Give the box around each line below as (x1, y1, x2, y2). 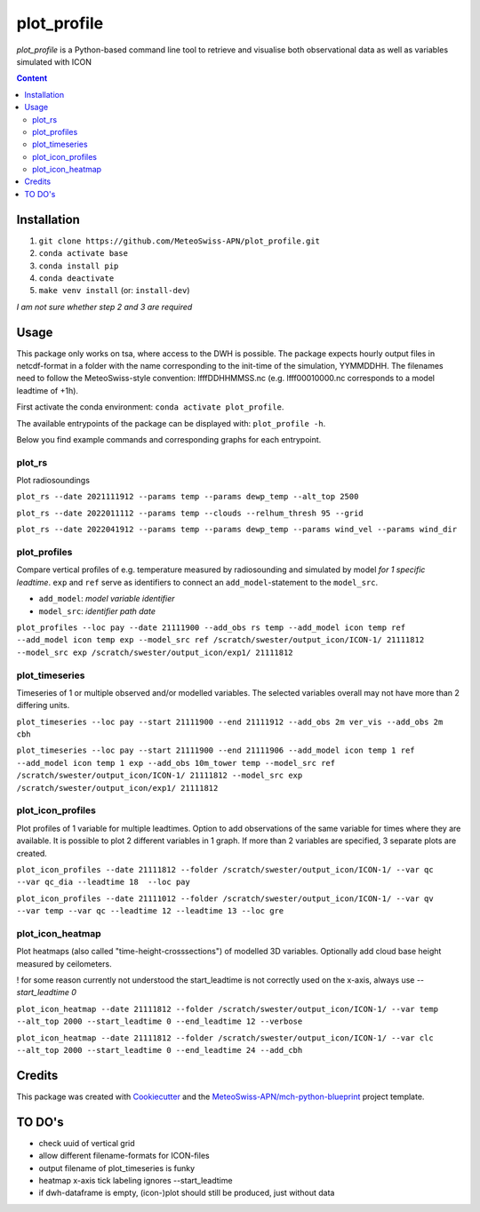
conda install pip (38, 260, 119, 271)
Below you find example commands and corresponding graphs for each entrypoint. (16, 434, 322, 444)
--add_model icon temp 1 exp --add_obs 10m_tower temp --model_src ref (16, 758, 336, 768)
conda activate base (38, 249, 129, 259)
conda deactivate (38, 273, 115, 283)
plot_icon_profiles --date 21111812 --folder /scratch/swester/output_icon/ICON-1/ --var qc (16, 865, 435, 874)
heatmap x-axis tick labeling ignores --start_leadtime (38, 1175, 233, 1185)
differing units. (16, 700, 70, 711)
